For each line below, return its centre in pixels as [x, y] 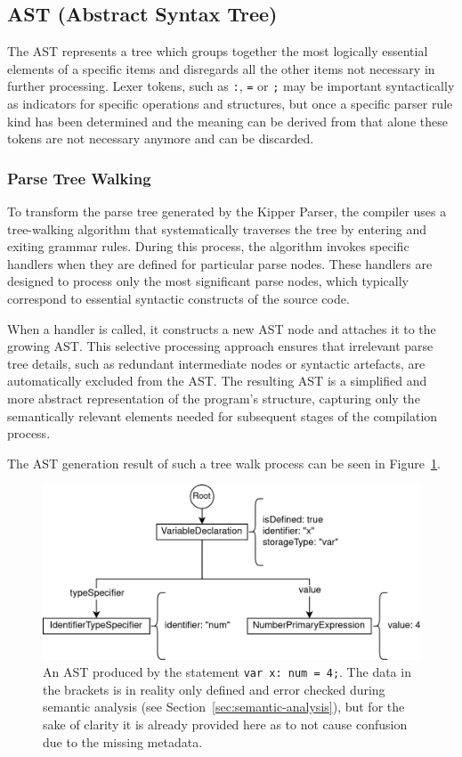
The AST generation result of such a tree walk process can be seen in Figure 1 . [224, 463]
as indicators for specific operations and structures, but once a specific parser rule [230, 104]
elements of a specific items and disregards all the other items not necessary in [221, 68]
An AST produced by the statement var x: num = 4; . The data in [227, 672]
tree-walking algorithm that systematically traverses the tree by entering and [217, 228]
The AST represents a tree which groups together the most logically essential [218, 51]
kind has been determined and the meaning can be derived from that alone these [227, 121]
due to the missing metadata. [123, 741]
